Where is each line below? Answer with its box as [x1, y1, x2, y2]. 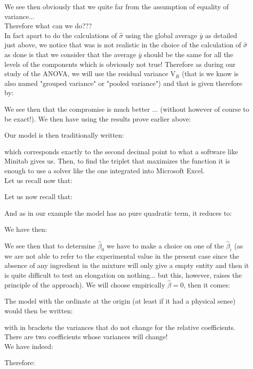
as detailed [205, 30, 237, 40]
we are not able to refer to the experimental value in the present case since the [4, 250, 239, 261]
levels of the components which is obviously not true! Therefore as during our [4, 59, 236, 69]
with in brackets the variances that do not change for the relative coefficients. [4, 322, 236, 332]
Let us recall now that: [4, 175, 73, 185]
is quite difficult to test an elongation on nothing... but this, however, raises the [4, 270, 242, 280]
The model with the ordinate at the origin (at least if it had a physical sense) [4, 296, 236, 306]
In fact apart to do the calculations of [4, 30, 117, 40]
